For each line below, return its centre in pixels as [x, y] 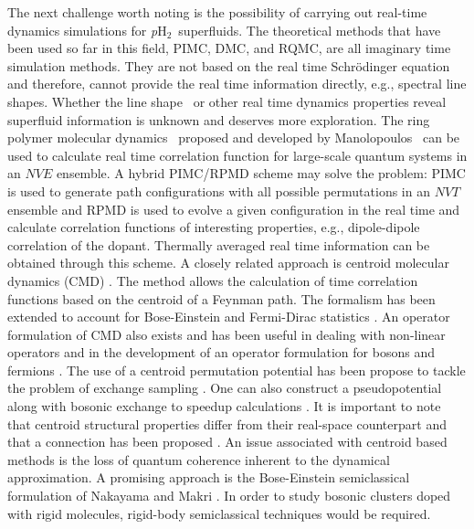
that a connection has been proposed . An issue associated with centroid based [227, 442]
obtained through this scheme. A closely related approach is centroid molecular [228, 263]
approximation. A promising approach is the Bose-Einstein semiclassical [209, 477]
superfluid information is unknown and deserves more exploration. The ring [219, 119]
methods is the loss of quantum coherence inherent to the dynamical [199, 459]
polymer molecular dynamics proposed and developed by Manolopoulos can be [234, 138]
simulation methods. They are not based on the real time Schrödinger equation [229, 65]
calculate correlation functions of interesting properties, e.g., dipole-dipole [214, 227]
